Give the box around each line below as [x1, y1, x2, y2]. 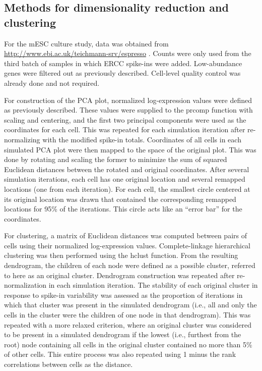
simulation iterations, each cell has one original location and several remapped [4, 174, 245, 184]
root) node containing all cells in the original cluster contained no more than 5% [4, 339, 252, 349]
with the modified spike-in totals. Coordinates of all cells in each [42, 134, 241, 144]
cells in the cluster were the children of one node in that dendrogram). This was [4, 309, 251, 320]
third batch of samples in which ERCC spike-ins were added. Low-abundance [4, 58, 242, 68]
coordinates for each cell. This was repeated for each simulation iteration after [4, 124, 245, 135]
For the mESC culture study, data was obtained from [4, 38, 169, 48]
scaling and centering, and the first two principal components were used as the [4, 114, 246, 125]
